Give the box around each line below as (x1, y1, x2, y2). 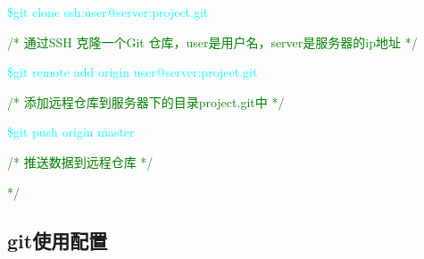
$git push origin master (7, 122, 135, 141)
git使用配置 (7, 226, 108, 254)
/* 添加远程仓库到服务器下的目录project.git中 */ (7, 92, 285, 111)
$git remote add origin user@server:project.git (7, 63, 258, 81)
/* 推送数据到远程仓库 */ (7, 152, 154, 171)
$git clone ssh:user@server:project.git (7, 3, 209, 21)
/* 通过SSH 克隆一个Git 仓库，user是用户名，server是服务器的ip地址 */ (7, 32, 418, 51)
